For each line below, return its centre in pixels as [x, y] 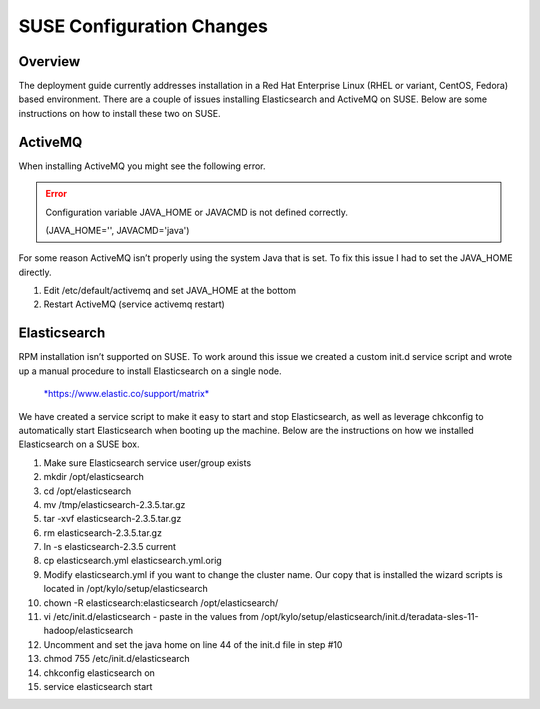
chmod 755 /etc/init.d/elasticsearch [116, 659]
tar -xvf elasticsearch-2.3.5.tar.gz [112, 519]
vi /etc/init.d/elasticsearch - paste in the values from [151, 617]
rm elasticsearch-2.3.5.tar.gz [102, 532]
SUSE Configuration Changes [143, 26]
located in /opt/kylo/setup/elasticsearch [126, 589]
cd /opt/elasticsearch [87, 491]
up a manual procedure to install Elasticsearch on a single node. [150, 371]
